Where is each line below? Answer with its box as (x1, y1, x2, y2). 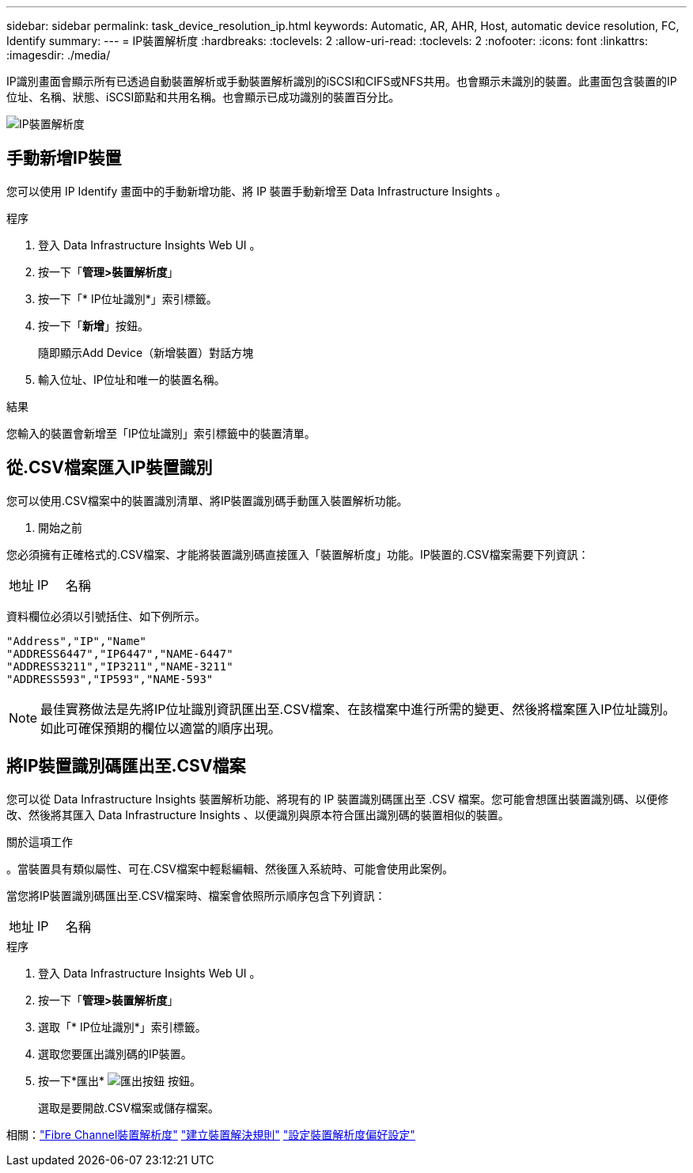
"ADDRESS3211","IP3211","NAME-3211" (6, 659, 233, 673)
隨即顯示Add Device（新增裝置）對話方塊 (38, 345, 254, 359)
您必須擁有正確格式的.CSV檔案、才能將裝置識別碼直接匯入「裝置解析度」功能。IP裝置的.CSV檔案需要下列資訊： (6, 547, 589, 561)
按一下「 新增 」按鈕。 (38, 318, 149, 332)
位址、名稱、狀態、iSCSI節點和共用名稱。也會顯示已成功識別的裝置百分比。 (6, 90, 400, 104)
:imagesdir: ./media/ (6, 48, 111, 62)
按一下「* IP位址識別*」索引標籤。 (38, 291, 218, 306)
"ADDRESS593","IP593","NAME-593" (6, 672, 214, 685)
